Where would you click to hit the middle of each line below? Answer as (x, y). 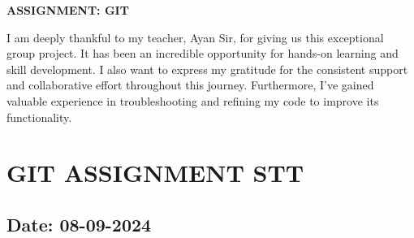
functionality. (39, 117)
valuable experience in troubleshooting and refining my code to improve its (193, 100)
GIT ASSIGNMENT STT (155, 173)
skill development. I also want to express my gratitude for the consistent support (207, 69)
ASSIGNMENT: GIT (68, 10)
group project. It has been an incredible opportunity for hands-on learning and (203, 53)
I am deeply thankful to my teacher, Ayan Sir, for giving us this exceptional (195, 37)
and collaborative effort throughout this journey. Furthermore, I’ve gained (190, 85)
